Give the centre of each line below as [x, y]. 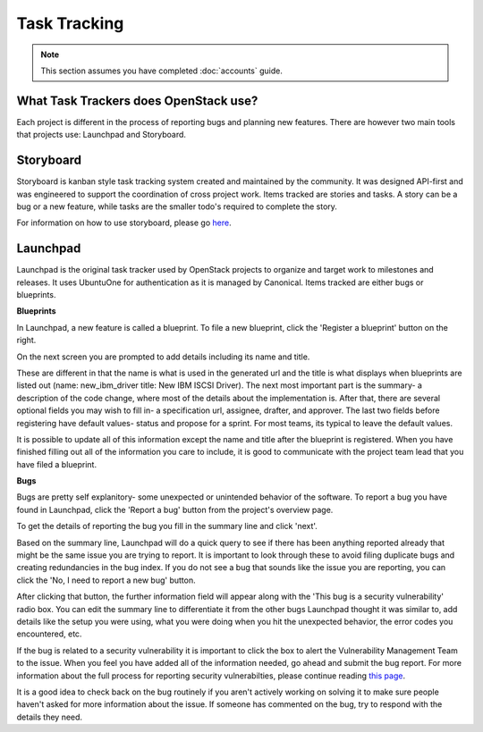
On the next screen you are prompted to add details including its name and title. [163, 357]
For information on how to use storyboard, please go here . [124, 223]
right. [26, 341]
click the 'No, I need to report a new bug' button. [106, 580]
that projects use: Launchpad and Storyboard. [102, 135]
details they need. [50, 717]
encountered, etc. [49, 634]
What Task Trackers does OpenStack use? [137, 101]
